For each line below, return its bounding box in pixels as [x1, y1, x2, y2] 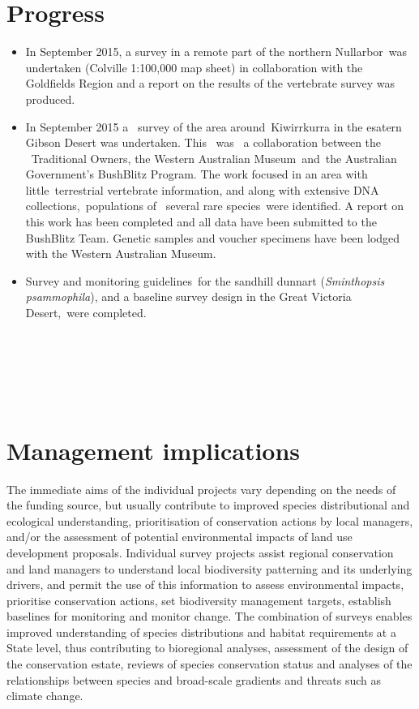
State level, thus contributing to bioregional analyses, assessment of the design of [6, 639, 408, 656]
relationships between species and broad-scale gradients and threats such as [6, 671, 382, 688]
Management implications [6, 433, 301, 466]
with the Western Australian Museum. [25, 245, 216, 262]
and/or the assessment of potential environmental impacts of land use [6, 528, 353, 545]
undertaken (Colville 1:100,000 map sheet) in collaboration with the [25, 58, 363, 75]
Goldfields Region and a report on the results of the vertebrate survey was [25, 75, 395, 92]
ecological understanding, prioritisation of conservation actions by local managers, [6, 512, 413, 529]
